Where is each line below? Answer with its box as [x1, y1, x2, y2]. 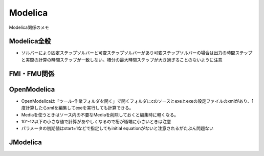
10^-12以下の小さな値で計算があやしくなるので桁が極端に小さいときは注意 [21, 118, 171, 124]
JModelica [9, 138, 42, 147]
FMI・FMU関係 [9, 69, 55, 78]
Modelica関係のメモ [9, 24, 49, 30]
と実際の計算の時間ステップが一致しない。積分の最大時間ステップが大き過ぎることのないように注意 [21, 57, 222, 63]
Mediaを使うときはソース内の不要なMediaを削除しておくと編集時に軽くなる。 [21, 111, 178, 117]
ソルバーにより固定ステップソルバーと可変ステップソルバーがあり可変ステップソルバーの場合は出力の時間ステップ [21, 50, 253, 56]
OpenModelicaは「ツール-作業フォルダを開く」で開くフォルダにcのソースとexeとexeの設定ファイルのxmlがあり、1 [21, 98, 254, 104]
